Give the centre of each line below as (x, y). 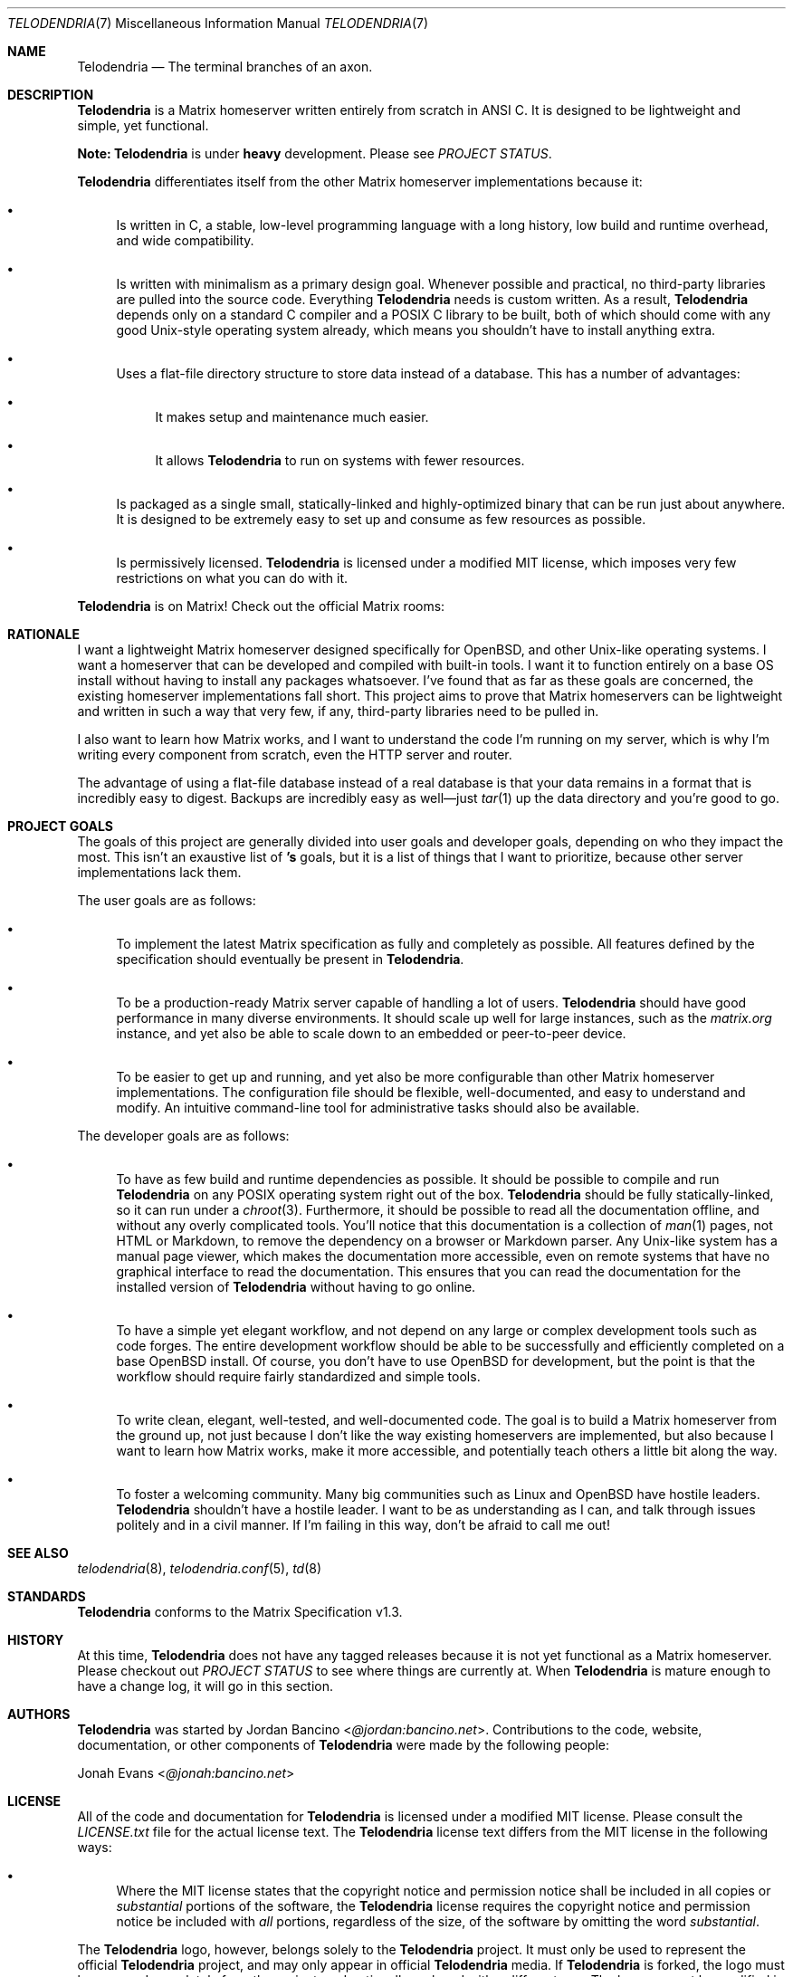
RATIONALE (44, 634)
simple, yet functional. (143, 125)
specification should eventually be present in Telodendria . (290, 959)
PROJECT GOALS (60, 826)
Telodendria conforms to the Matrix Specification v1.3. (240, 1612)
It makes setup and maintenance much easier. (292, 417)
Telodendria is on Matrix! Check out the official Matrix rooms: (261, 606)
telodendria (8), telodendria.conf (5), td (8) (200, 1568)
